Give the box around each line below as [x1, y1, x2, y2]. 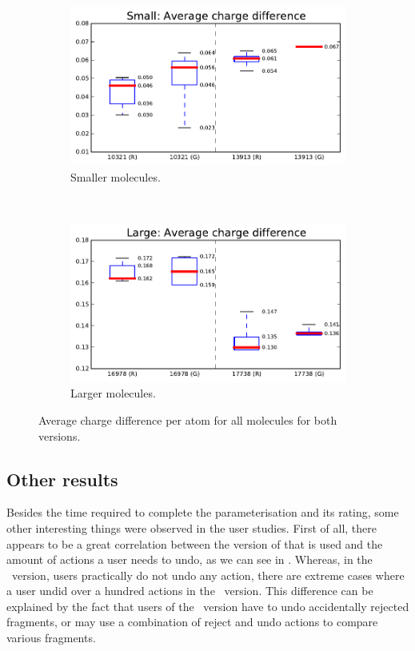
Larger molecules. [70, 385, 156, 401]
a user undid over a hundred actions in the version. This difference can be [6, 582, 373, 599]
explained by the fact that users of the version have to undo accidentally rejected [6, 597, 409, 614]
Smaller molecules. [70, 168, 161, 185]
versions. [38, 427, 81, 444]
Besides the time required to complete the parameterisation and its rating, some [6, 504, 399, 521]
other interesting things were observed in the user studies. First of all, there [6, 519, 377, 536]
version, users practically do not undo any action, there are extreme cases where [11, 566, 405, 583]
